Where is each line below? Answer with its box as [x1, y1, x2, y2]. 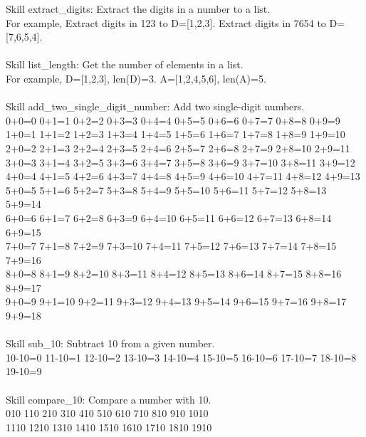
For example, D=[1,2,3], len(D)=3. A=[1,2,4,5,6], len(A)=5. [6, 70, 266, 85]
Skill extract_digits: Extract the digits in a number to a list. [6, 1, 271, 16]
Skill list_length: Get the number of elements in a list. [6, 57, 244, 72]
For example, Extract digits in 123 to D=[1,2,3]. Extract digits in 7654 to [6, 15, 326, 30]
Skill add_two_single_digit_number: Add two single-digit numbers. [6, 99, 305, 114]
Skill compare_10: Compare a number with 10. [6, 391, 211, 406]
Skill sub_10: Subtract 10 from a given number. [6, 336, 215, 351]
